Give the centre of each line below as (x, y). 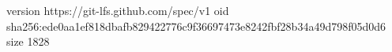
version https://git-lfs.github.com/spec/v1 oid (118, 10)
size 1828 (28, 41)
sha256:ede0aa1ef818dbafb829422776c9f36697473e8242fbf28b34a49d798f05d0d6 (196, 26)
